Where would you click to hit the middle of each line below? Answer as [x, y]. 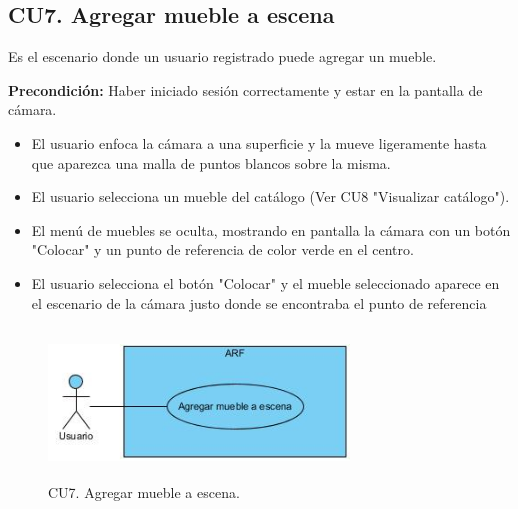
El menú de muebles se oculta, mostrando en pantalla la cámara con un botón [271, 229]
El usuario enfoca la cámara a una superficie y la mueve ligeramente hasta [259, 142]
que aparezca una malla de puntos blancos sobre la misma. [211, 162]
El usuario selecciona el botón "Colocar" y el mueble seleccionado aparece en [265, 282]
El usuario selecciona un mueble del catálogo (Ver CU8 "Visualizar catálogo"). [270, 196]
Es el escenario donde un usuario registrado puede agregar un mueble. [222, 56]
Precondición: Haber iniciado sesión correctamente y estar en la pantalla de [245, 89]
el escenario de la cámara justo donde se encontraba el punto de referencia [259, 302]
